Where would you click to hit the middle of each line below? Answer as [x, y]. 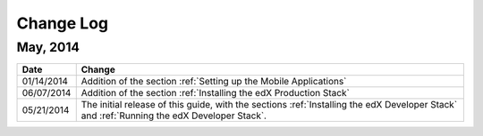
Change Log [63, 23]
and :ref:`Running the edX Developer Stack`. [174, 116]
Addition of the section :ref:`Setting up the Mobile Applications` [214, 82]
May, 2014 [48, 47]
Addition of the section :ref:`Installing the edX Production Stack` [216, 93]
